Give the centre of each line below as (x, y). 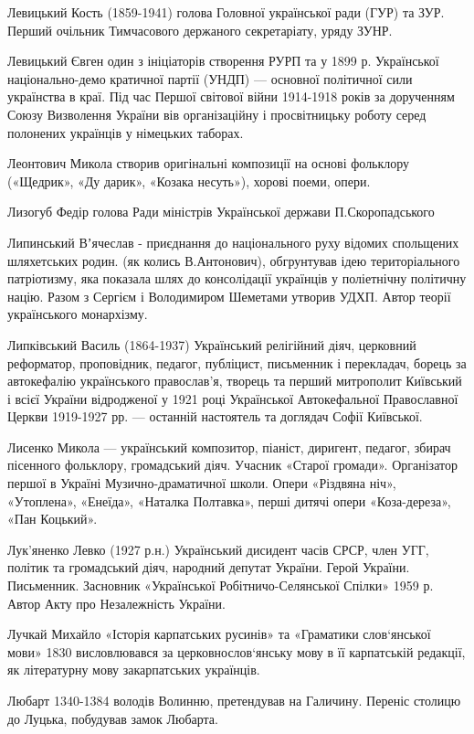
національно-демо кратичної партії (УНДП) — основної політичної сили (210, 78)
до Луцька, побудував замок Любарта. (113, 718)
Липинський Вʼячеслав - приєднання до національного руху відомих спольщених (233, 242)
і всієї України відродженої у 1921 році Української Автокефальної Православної (233, 398)
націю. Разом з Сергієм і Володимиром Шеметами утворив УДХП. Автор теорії (229, 296)
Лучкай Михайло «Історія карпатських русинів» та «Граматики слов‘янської (219, 634)
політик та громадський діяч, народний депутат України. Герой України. (209, 567)
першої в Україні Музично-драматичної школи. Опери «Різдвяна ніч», (202, 483)
